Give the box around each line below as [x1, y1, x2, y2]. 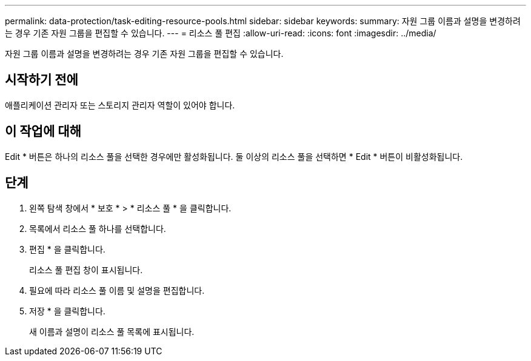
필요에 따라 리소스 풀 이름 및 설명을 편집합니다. [29, 285, 205, 296]
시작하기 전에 [5, 72, 78, 88]
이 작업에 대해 [5, 124, 81, 139]
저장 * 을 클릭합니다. [29, 305, 105, 316]
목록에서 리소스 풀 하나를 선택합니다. [29, 223, 166, 234]
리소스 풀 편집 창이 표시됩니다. [29, 264, 143, 275]
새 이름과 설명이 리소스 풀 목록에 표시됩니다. [29, 326, 195, 337]
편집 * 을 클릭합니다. [29, 243, 105, 254]
